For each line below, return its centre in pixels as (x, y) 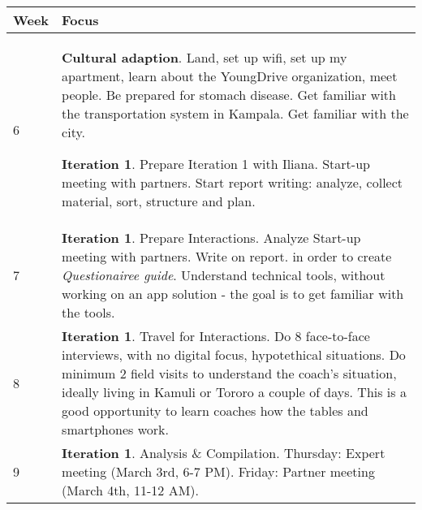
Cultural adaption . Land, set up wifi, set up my (205, 57)
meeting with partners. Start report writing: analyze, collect (233, 182)
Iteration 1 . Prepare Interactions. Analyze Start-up (211, 238)
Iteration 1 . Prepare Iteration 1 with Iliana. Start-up (216, 164)
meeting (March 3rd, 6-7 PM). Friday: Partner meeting (218, 471)
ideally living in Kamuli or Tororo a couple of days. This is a (234, 392)
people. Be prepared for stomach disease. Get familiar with (229, 95)
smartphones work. (115, 429)
